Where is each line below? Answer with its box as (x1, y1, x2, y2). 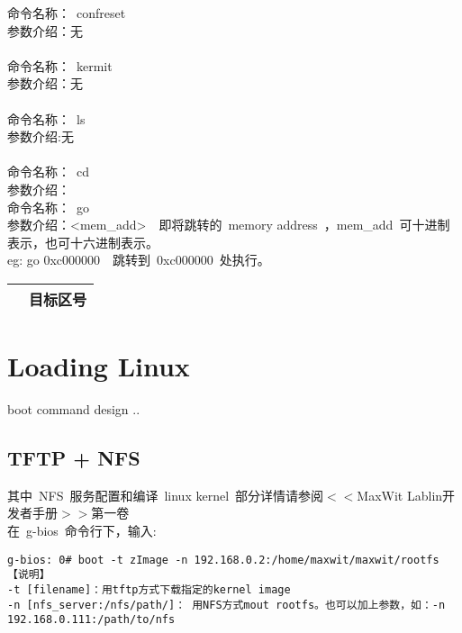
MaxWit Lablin (357, 485, 443, 504)
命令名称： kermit (7, 56, 113, 75)
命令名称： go (7, 197, 89, 216)
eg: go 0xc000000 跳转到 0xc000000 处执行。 (7, 250, 270, 269)
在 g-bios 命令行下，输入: (7, 521, 157, 540)
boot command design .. (7, 400, 140, 419)
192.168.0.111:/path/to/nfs (7, 613, 176, 627)
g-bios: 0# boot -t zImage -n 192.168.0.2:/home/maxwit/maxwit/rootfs (7, 553, 439, 566)
